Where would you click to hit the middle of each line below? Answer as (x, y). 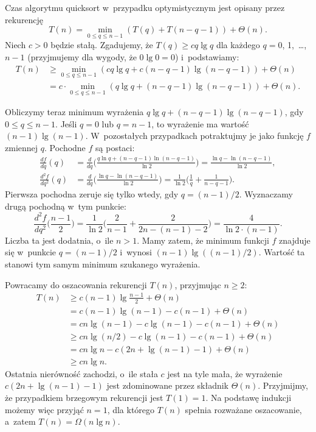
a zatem (20, 421)
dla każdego (238, 45)
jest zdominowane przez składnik (167, 385)
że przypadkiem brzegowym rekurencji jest (84, 397)
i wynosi (136, 252)
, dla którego (131, 409)
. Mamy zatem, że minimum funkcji (203, 240)
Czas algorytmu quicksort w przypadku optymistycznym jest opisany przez (145, 7)
